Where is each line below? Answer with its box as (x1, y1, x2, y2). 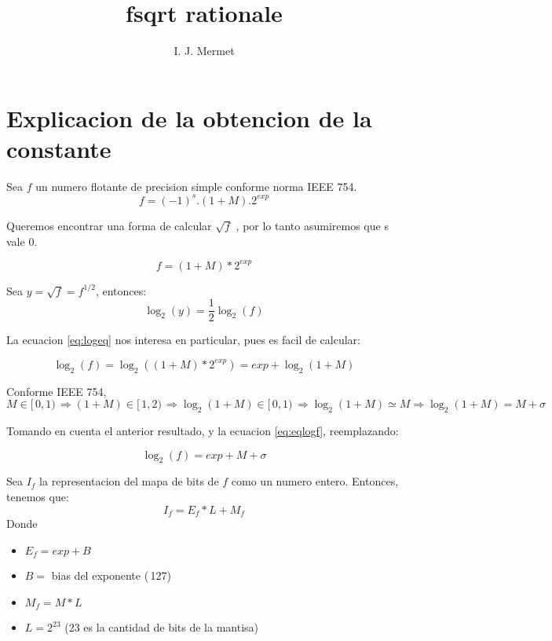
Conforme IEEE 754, (6, 383, 107, 399)
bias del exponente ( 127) (51, 567, 171, 584)
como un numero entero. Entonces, (231, 473, 399, 489)
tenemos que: (6, 489, 69, 505)
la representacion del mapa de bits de (39, 473, 219, 489)
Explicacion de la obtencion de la (6, 101, 372, 134)
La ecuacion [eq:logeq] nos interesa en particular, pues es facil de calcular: (6, 331, 360, 348)
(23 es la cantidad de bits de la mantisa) (64, 619, 259, 636)
